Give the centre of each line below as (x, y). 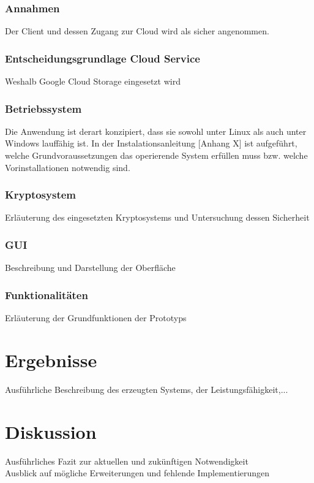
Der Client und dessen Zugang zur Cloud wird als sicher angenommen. (137, 31)
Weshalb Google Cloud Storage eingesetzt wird (93, 81)
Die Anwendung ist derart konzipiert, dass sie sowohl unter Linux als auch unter (156, 131)
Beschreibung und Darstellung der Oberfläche (90, 268)
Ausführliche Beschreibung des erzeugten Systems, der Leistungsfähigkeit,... (147, 389)
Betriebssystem (43, 108)
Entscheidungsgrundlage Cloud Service (103, 58)
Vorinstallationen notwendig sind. (68, 167)
